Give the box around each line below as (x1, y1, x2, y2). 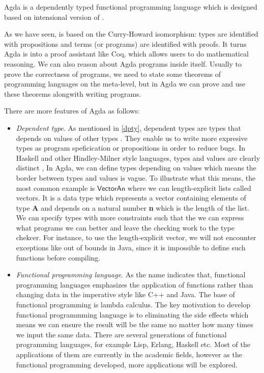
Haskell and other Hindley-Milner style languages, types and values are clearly (16, 152, 260, 163)
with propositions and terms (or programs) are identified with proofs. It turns (4, 38, 247, 49)
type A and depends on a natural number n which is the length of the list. (16, 202, 249, 213)
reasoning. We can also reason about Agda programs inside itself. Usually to (4, 58, 242, 69)
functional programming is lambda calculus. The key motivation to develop (16, 299, 251, 310)
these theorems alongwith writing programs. (4, 88, 141, 99)
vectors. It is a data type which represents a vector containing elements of (16, 192, 246, 203)
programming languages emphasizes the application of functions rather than (16, 279, 253, 290)
